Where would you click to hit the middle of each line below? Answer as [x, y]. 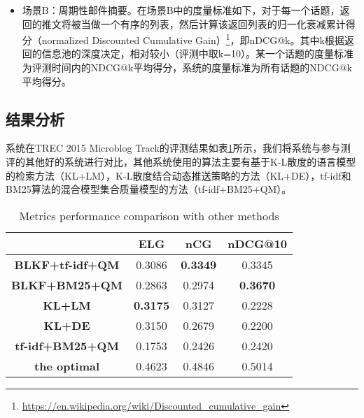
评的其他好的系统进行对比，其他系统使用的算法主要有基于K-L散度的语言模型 [181, 162]
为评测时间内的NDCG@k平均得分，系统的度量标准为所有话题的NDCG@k [187, 67]
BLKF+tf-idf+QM [67, 264]
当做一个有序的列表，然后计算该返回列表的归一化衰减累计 [213, 23]
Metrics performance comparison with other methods [149, 215]
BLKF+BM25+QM [67, 284]
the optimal [67, 366]
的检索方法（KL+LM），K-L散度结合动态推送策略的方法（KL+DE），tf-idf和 [178, 175]
